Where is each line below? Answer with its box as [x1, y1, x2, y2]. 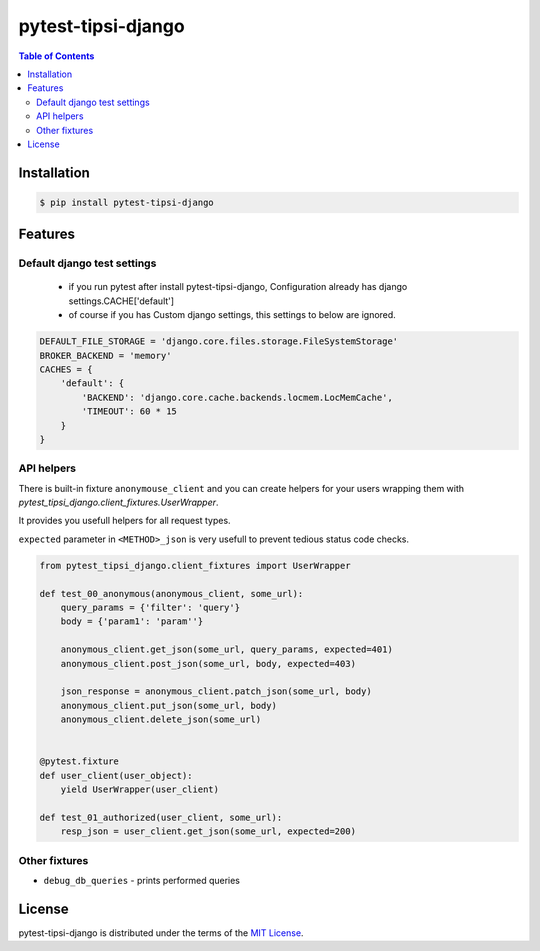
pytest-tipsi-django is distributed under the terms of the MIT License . [18, 926, 304, 939]
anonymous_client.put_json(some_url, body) [60, 700, 277, 711]
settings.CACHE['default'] [68, 295, 175, 307]
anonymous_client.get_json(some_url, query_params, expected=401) [60, 644, 394, 655]
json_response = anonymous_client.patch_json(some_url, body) [60, 686, 372, 697]
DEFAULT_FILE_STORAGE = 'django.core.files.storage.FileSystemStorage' [39, 336, 399, 347]
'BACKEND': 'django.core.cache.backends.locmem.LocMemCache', [81, 391, 394, 403]
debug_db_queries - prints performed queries [43, 875, 240, 886]
